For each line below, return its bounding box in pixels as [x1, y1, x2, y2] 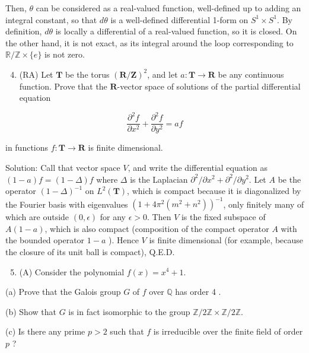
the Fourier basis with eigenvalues [5, 198, 128, 210]
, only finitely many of [223, 198, 304, 210]
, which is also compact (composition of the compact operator [44, 222, 269, 234]
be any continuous [218, 68, 284, 80]
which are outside [5, 211, 69, 223]
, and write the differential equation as [128, 161, 268, 173]
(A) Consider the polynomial [19, 265, 125, 278]
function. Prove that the [19, 79, 107, 92]
